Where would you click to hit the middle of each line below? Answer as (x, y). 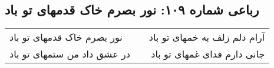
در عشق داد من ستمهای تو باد (70, 54)
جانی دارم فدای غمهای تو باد (208, 54)
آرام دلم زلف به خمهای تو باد (207, 37)
